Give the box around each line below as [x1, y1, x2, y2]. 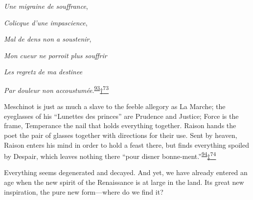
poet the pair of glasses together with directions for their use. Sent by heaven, [4, 130, 237, 140]
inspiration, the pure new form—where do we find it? [4, 186, 163, 197]
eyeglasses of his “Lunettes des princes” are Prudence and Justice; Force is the [4, 111, 239, 121]
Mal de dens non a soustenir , [4, 34, 92, 44]
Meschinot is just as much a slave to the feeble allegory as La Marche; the [4, 101, 226, 111]
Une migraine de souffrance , [4, 1, 88, 11]
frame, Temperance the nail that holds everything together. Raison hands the [4, 120, 236, 131]
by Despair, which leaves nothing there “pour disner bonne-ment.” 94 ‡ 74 [4, 150, 216, 161]
